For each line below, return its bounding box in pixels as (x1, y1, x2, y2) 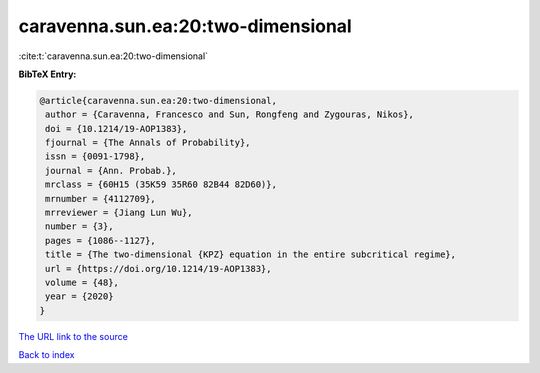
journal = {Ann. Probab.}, (45, 165, 177, 176)
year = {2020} (45, 291, 114, 302)
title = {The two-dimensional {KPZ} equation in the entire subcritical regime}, (45, 249, 457, 260)
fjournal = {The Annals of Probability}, (45, 137, 251, 149)
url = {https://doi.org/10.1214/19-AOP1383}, (45, 263, 272, 274)
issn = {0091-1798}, (45, 151, 146, 162)
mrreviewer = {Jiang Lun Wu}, (45, 207, 194, 219)
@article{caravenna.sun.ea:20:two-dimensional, (39, 95, 277, 106)
